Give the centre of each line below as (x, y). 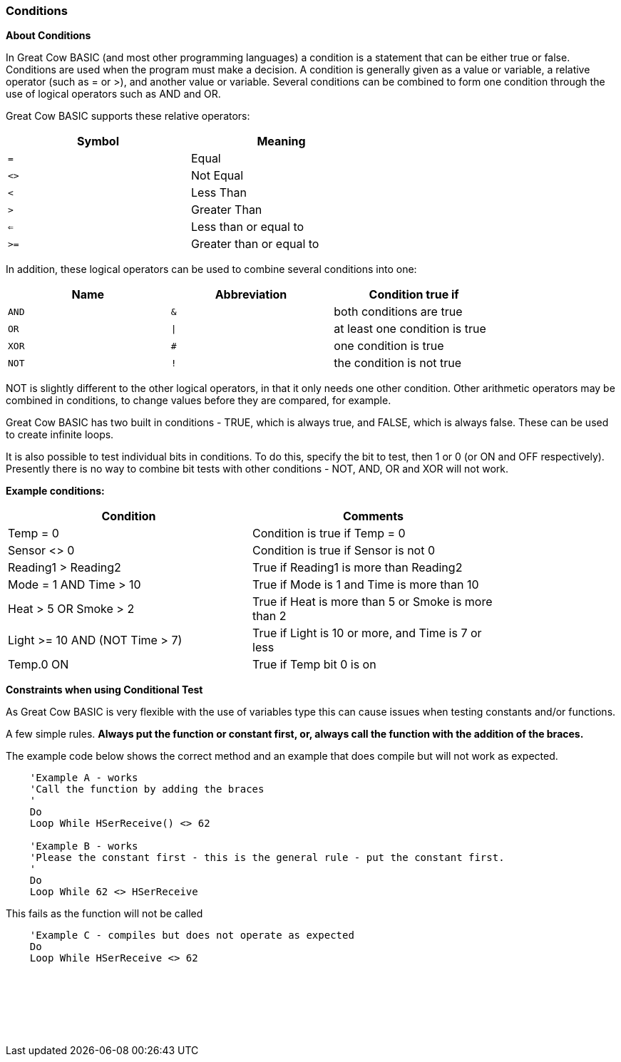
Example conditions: (55, 491)
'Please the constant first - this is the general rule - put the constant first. (267, 858)
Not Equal (217, 176)
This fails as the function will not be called (104, 914)
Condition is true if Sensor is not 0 (344, 551)
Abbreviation (251, 295)
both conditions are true (398, 312)
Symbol (98, 141)
